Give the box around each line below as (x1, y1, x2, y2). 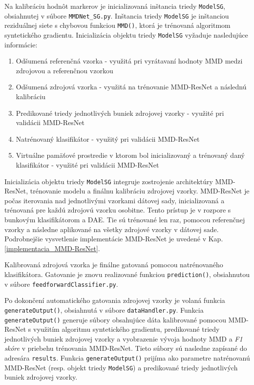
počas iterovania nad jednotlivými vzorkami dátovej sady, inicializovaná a (4, 195, 225, 205)
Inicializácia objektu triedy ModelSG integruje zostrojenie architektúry (4, 176, 213, 186)
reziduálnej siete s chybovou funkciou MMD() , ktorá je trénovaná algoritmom (4, 20, 231, 30)
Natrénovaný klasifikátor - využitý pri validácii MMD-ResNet (16, 133, 200, 144)
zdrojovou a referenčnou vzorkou (16, 65, 113, 75)
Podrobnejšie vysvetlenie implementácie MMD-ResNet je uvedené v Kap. (4, 234, 223, 244)
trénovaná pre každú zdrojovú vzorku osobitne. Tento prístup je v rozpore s (4, 205, 231, 215)
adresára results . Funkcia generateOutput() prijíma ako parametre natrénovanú (4, 352, 250, 363)
